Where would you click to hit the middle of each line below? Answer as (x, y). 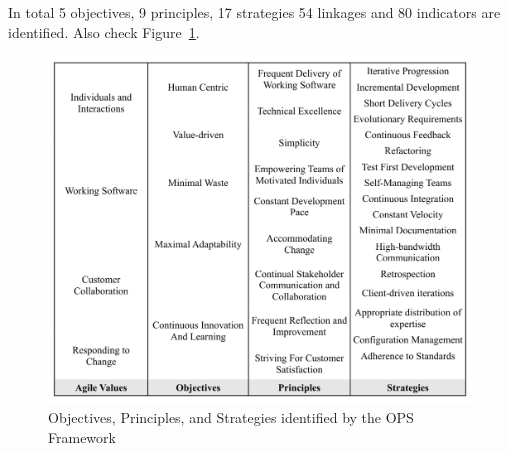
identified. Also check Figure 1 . (104, 31)
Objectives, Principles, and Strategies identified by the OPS (231, 417)
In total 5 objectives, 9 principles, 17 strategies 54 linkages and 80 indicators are (254, 12)
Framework (82, 436)
